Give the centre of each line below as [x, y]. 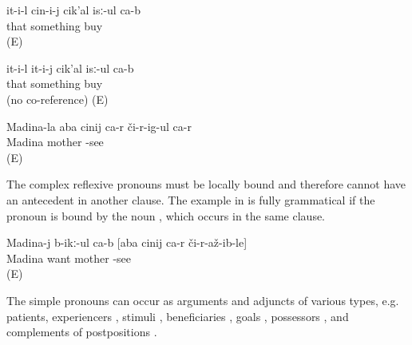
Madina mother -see [55, 142]
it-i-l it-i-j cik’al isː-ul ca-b [70, 67]
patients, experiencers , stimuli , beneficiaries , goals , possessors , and [178, 316]
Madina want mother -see [69, 258]
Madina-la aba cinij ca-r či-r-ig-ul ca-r [99, 126]
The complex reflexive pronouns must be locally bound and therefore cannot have [206, 184]
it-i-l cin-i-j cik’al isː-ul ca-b [74, 10]
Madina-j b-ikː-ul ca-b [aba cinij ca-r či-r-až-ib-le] [127, 242]
